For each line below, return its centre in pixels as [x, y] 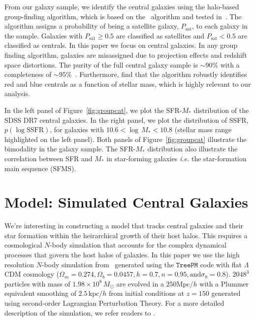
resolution [19, 264]
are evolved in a [140, 283]
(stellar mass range [203, 129]
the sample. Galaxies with [44, 35]
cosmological [23, 245]
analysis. [17, 93]
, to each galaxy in [220, 26]
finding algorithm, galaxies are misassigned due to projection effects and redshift [126, 54]
